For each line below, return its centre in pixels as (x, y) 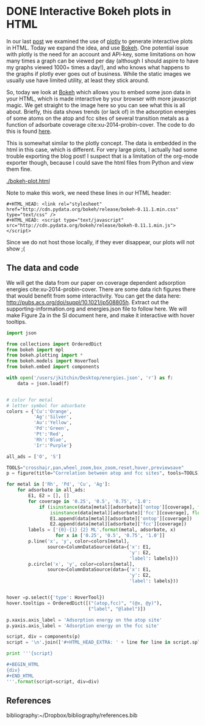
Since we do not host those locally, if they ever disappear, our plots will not (100, 242)
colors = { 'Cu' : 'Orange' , (39, 411)
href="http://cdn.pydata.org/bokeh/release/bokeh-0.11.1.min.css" (92, 209)
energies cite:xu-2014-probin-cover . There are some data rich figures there (101, 289)
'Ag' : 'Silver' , (52, 417)
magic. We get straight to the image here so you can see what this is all (96, 105)
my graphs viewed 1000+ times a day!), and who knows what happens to (98, 67)
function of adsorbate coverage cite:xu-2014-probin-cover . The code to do (101, 124)
